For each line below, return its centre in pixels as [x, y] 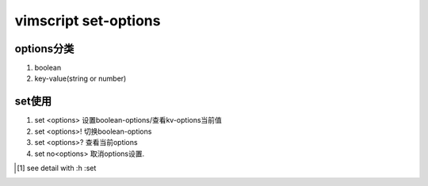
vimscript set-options [88, 21]
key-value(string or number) [80, 78]
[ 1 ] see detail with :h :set [57, 168]
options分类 [44, 49]
